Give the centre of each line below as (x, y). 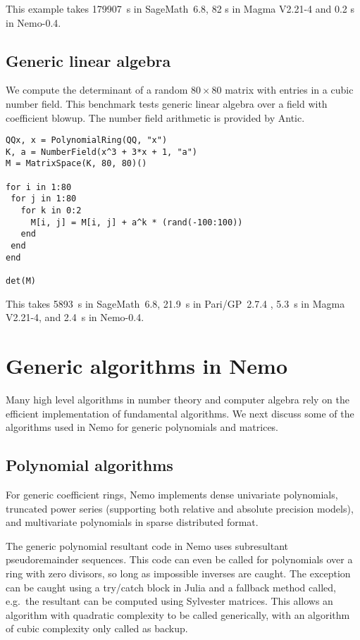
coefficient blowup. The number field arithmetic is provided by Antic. (155, 117)
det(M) (21, 281)
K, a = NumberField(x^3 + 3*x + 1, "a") (102, 152)
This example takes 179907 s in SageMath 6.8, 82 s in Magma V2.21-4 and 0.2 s (180, 8)
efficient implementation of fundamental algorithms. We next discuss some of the (180, 413)
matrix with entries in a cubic (289, 90)
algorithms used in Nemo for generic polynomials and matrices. (142, 427)
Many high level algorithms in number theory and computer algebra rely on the (178, 400)
